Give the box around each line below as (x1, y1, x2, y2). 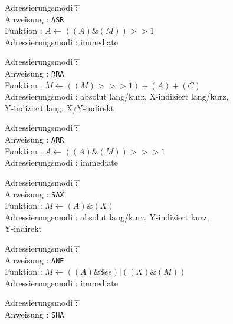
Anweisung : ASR (5, 12, 64, 25)
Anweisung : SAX (5, 187, 64, 200)
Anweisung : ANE (5, 253, 64, 266)
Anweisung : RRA (5, 67, 64, 80)
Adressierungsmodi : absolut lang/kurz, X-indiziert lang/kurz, (5, 90, 229, 103)
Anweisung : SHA (5, 308, 64, 320)
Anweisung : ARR (5, 133, 64, 146)
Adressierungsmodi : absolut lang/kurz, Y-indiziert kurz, (5, 210, 209, 223)
